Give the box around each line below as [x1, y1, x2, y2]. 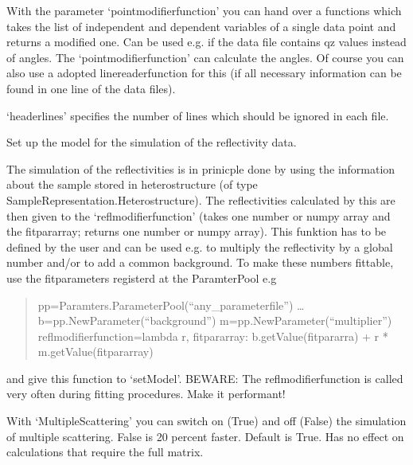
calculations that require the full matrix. [6, 444, 204, 460]
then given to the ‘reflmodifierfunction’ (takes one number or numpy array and [6, 207, 391, 224]
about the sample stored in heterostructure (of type [6, 176, 258, 193]
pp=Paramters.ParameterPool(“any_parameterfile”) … [37, 296, 305, 313]
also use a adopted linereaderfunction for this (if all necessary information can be [6, 64, 402, 81]
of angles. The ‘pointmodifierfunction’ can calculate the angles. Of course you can [6, 49, 404, 65]
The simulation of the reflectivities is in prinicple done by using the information [6, 160, 395, 177]
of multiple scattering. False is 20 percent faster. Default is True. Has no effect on [6, 428, 404, 444]
